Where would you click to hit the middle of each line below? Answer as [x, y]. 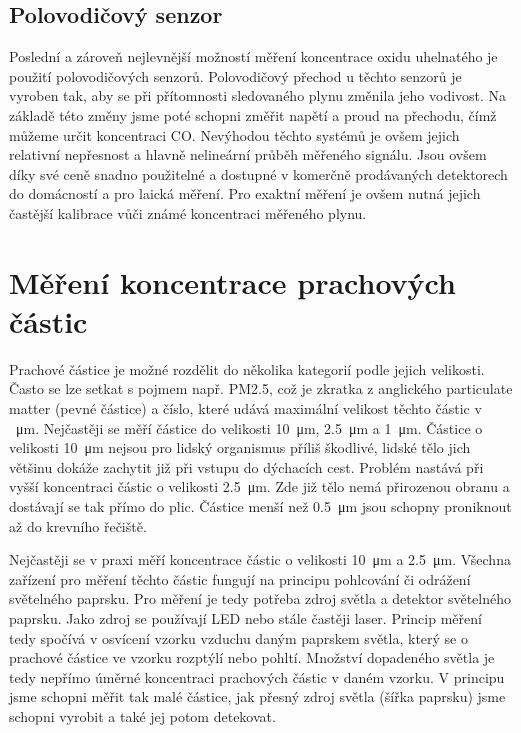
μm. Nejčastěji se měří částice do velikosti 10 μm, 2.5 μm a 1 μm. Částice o [249, 427]
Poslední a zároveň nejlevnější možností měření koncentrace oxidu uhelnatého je [253, 56]
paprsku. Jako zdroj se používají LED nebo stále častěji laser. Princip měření [245, 617]
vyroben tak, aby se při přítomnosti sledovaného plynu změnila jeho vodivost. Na [258, 95]
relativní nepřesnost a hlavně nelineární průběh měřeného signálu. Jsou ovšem [248, 154]
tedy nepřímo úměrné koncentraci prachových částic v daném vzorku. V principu [257, 676]
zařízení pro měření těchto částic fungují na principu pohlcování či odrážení [240, 578]
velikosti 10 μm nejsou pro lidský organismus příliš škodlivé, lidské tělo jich [240, 447]
